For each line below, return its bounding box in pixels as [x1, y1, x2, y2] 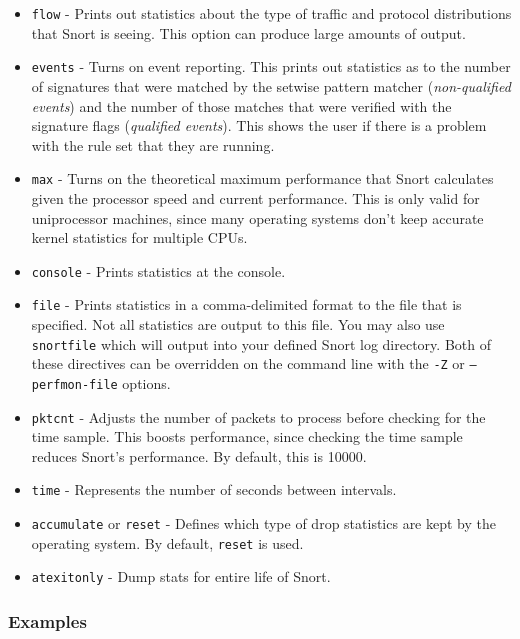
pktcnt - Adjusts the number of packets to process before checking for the [31, 406, 486, 427]
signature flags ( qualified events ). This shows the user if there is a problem [31, 115, 487, 136]
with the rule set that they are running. [31, 134, 275, 155]
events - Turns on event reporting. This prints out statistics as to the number [31, 56, 511, 77]
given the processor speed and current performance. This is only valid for [31, 187, 480, 208]
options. [122, 372, 171, 393]
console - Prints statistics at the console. [31, 260, 286, 281]
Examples [8, 608, 87, 633]
